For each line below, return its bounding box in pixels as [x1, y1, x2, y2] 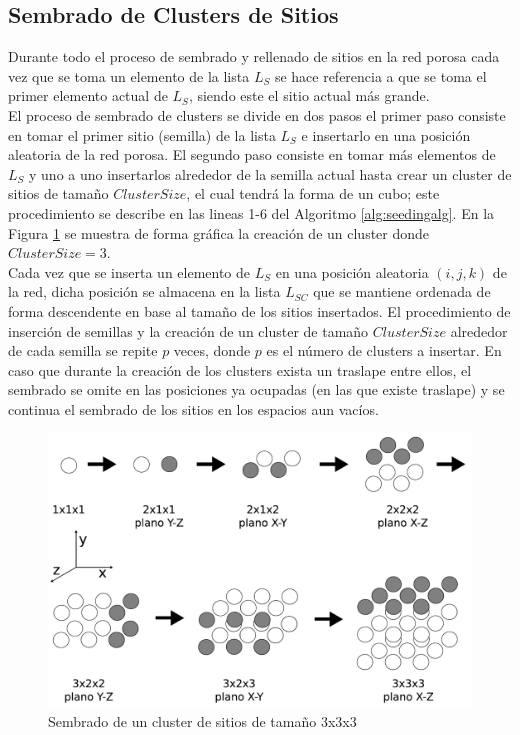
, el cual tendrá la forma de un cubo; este [186, 183, 440, 204]
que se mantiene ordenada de [313, 281, 491, 302]
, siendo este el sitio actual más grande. [188, 85, 430, 106]
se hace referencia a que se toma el [274, 65, 487, 86]
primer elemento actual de [8, 85, 168, 106]
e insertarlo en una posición [301, 124, 471, 145]
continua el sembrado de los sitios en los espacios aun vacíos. [8, 398, 379, 419]
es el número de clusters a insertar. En [266, 340, 502, 361]
